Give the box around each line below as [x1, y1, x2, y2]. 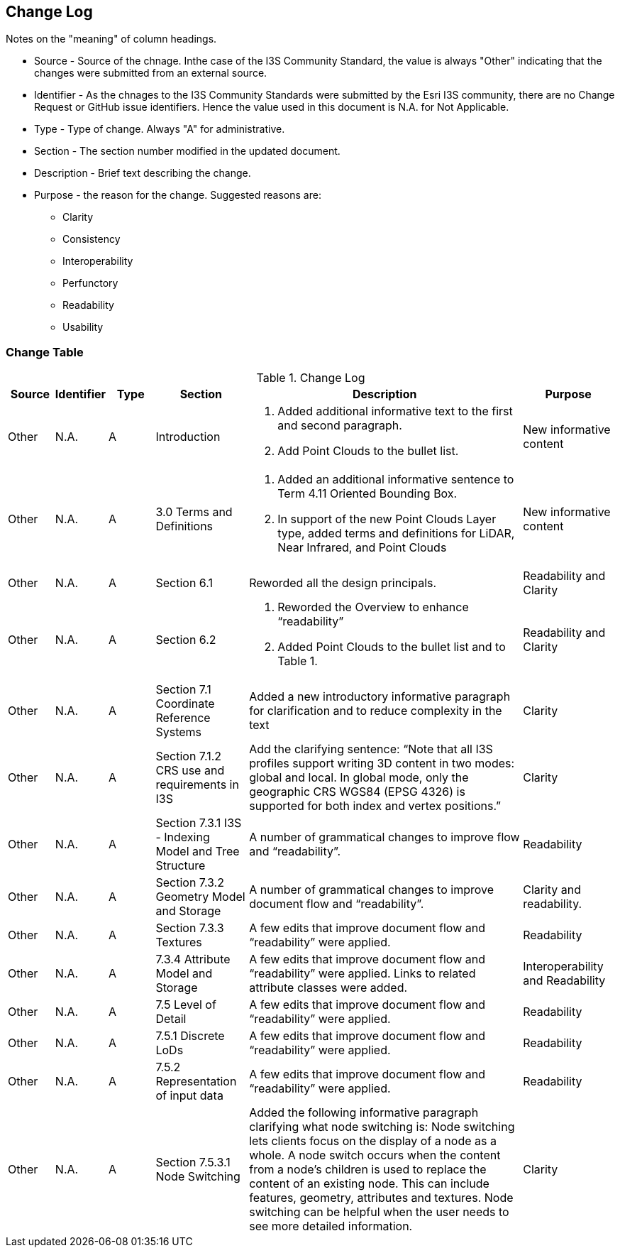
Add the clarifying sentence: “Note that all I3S [249, 742, 493, 757]
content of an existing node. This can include [249, 1176, 489, 1191]
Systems [155, 725, 202, 740]
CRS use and [155, 763, 225, 778]
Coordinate [155, 696, 215, 711]
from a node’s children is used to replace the [249, 1162, 487, 1177]
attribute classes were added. [249, 980, 408, 995]
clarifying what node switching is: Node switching [249, 1120, 515, 1134]
